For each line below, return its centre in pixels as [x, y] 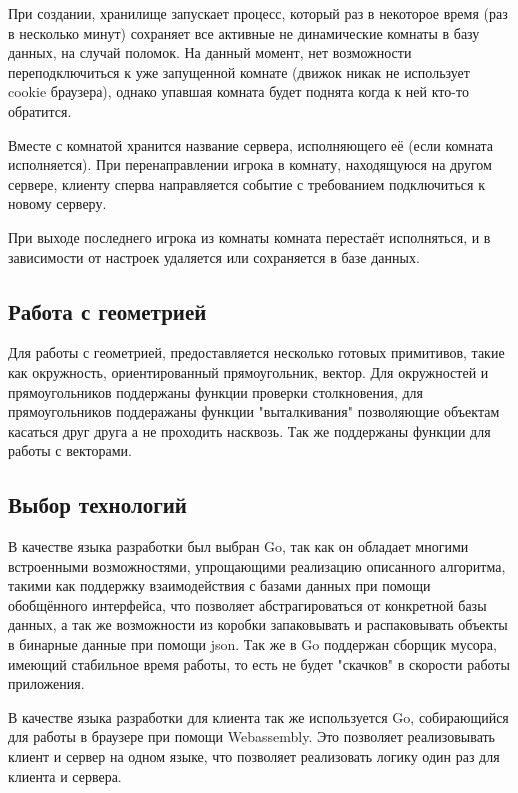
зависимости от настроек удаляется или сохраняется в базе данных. [214, 256]
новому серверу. [57, 203]
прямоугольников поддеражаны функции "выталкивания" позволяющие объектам [254, 411]
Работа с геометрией [107, 310]
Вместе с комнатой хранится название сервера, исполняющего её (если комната [251, 144]
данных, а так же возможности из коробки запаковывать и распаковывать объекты [258, 624]
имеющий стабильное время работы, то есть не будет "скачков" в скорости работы [259, 663]
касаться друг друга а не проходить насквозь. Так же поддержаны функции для [249, 430]
